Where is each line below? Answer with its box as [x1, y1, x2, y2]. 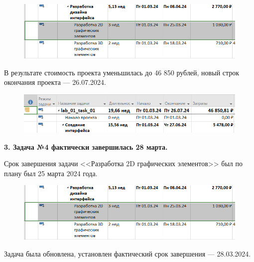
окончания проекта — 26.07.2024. [4, 77, 106, 87]
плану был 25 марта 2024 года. [4, 168, 98, 178]
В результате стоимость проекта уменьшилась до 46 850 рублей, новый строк [4, 67, 240, 77]
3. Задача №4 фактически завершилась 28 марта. [4, 141, 168, 152]
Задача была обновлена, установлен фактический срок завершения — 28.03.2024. [4, 248, 251, 259]
